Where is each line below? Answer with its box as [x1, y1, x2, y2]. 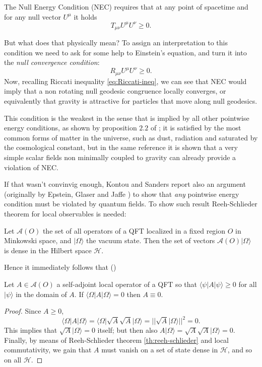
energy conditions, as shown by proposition [4, 122, 137, 133]
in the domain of [16, 288, 67, 299]
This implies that [4, 325, 57, 335]
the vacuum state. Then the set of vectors [86, 235, 215, 246]
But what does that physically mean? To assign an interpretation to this [4, 37, 228, 48]
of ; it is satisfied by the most [150, 122, 241, 133]
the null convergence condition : [4, 57, 100, 67]
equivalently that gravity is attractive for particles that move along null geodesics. [4, 96, 257, 106]
